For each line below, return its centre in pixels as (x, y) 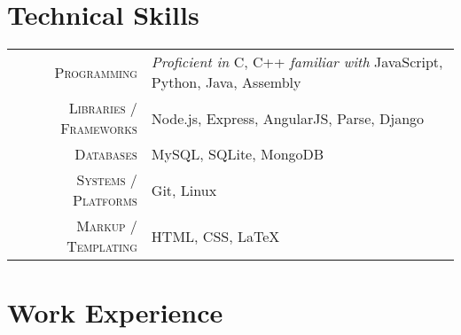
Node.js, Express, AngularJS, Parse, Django (288, 118)
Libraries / (103, 108)
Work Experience (115, 312)
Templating (102, 246)
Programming (96, 72)
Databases (106, 154)
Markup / (107, 226)
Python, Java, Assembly (226, 82)
